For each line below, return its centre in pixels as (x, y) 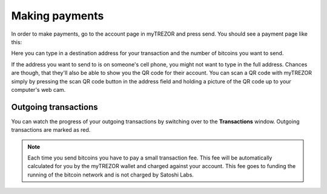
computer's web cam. (38, 89)
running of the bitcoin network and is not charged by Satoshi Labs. (111, 175)
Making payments (58, 16)
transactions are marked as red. (51, 130)
